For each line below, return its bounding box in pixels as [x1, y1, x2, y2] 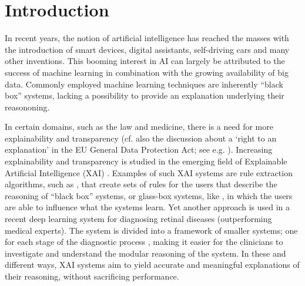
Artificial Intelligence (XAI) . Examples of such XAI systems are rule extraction [5, 166, 293, 179]
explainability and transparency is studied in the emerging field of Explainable [5, 155, 287, 167]
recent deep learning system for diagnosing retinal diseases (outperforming [5, 213, 272, 225]
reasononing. [5, 100, 50, 113]
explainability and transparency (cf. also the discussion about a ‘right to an [5, 132, 277, 144]
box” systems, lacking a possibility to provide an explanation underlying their [5, 89, 284, 102]
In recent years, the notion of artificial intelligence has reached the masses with [5, 32, 289, 44]
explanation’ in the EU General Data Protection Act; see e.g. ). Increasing [5, 143, 273, 156]
